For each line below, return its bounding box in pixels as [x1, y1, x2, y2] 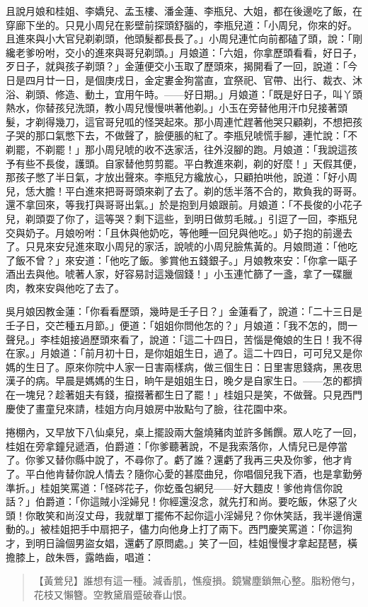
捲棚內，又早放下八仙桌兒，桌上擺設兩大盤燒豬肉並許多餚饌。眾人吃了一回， [6, 425, 362, 440]
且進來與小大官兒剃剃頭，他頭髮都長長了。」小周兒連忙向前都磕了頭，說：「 [6, 31, 352, 46]
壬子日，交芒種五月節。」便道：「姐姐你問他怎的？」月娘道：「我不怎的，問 [6, 318, 347, 333]
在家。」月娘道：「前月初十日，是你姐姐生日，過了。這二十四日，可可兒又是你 [6, 346, 362, 360]
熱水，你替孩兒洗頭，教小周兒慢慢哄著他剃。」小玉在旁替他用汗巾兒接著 [6, 100, 338, 115]
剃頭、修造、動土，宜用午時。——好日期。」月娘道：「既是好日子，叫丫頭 [25, 86, 362, 101]
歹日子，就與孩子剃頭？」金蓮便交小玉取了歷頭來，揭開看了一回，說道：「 [6, 59, 347, 73]
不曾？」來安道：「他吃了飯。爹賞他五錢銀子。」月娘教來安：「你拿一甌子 [25, 252, 357, 267]
